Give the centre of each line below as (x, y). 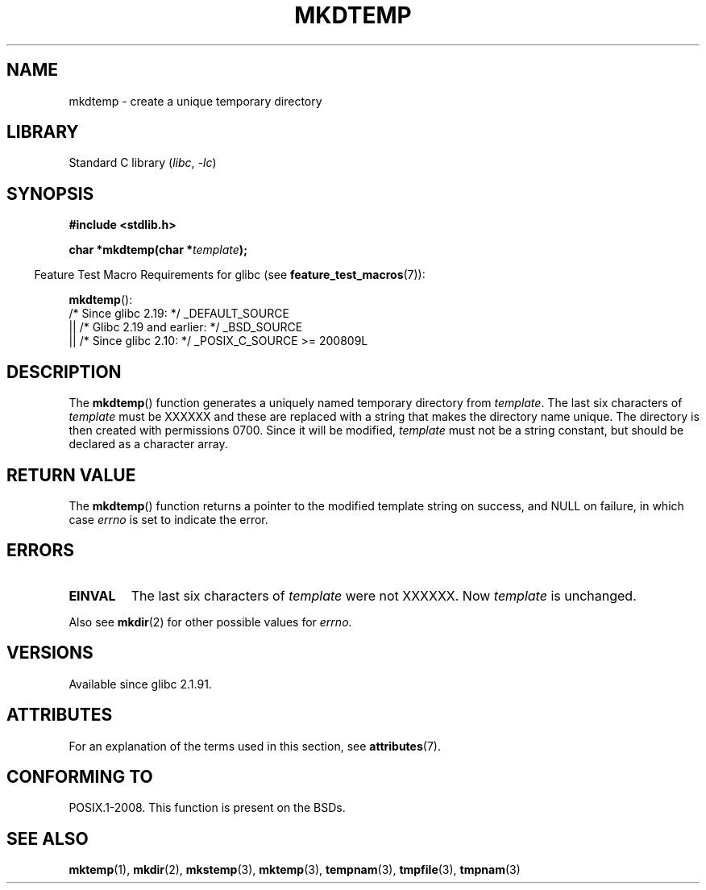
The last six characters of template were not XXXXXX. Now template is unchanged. (384, 595)
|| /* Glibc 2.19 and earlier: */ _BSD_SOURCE (186, 327)
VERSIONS (50, 653)
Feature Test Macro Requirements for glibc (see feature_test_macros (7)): (230, 275)
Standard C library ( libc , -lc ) (143, 163)
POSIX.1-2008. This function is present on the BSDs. (207, 808)
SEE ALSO (48, 838)
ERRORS (41, 551)
